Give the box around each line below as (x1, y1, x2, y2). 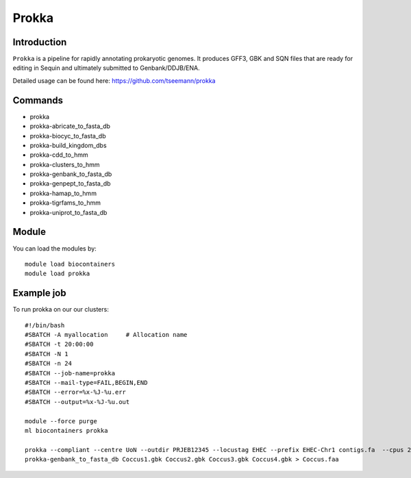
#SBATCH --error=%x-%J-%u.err (25, 388, 127, 397)
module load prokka (25, 270, 90, 277)
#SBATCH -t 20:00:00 (25, 340, 94, 349)
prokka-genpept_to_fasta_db (29, 179, 111, 188)
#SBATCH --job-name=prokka (25, 369, 116, 377)
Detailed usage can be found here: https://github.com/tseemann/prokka (12, 76, 216, 85)
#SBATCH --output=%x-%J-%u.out (25, 398, 130, 405)
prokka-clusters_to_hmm (29, 160, 100, 168)
